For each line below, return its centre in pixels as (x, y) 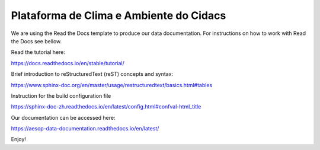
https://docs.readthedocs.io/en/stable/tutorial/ (68, 63)
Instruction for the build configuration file (61, 95)
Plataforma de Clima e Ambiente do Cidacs (119, 15)
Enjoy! (19, 139)
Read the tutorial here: (38, 52)
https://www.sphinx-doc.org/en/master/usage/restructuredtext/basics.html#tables (112, 85)
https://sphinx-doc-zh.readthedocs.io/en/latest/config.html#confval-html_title (106, 107)
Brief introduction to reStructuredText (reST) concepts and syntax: (92, 74)
